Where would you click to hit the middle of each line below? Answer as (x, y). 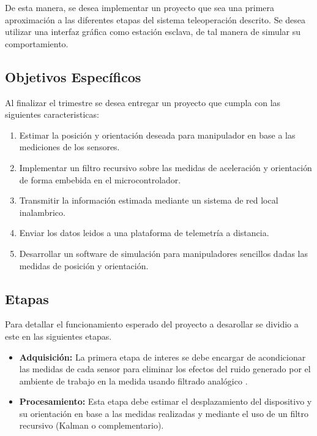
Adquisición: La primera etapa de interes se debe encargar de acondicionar (162, 357)
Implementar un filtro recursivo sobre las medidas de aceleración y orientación (166, 167)
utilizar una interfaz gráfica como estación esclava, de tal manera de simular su (153, 32)
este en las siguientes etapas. (58, 336)
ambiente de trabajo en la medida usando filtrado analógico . (133, 381)
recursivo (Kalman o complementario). (91, 425)
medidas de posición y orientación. (84, 265)
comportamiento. (37, 43)
